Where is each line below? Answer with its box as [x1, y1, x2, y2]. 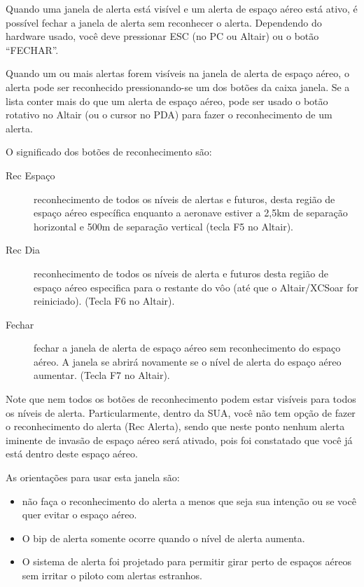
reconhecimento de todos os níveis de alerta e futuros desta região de [34, 265, 328, 280]
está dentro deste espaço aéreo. [6, 446, 138, 461]
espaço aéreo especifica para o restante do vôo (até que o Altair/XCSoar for [34, 279, 358, 294]
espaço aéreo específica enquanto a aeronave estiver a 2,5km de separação [34, 205, 348, 220]
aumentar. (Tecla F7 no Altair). [34, 368, 170, 382]
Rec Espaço [6, 167, 55, 182]
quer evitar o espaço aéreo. [22, 507, 137, 522]
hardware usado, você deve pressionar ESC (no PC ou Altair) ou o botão [6, 29, 319, 43]
